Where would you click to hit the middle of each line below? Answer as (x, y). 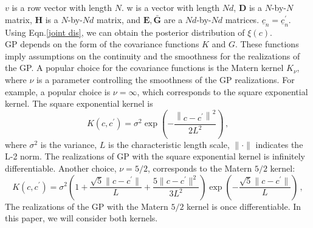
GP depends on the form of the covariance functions (102, 44)
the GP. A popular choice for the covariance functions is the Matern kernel (144, 68)
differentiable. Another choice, (61, 168)
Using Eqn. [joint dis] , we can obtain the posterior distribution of (125, 32)
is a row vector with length (62, 7)
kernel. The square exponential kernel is (79, 103)
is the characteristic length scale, (169, 144)
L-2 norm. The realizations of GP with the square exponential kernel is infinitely (155, 156)
